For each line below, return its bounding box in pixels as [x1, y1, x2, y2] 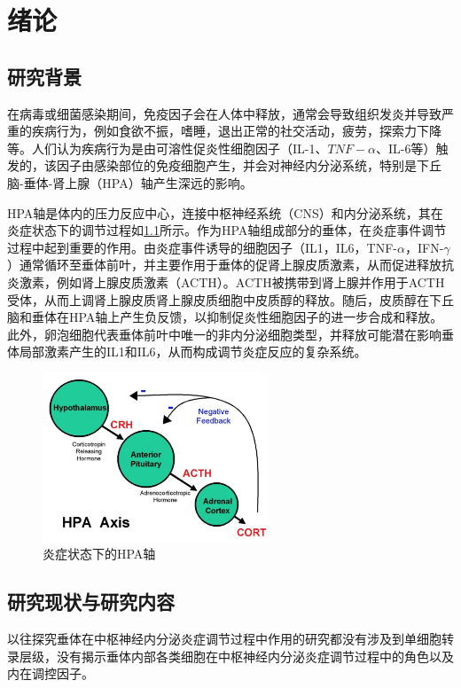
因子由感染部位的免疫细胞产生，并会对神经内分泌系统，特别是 [56, 156, 417, 175]
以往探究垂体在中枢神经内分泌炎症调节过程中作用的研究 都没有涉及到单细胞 [7, 629, 441, 648]
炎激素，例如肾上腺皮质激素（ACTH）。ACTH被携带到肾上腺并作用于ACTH [7, 272, 445, 291]
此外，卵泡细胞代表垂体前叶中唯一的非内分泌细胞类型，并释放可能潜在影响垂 [7, 324, 454, 343]
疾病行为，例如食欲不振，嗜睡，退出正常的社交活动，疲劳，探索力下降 [31, 121, 441, 140]
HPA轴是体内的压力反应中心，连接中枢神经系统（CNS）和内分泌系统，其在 [7, 203, 443, 222]
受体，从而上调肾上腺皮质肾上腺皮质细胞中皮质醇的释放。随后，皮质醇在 [7, 290, 429, 309]
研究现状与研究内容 [7, 588, 175, 615]
